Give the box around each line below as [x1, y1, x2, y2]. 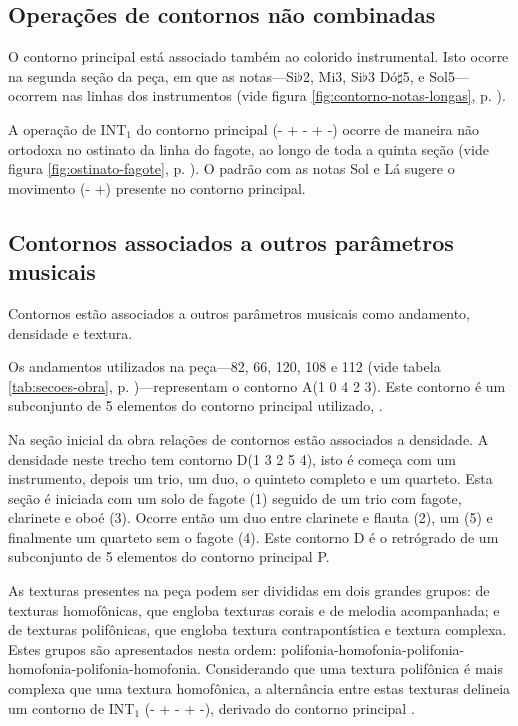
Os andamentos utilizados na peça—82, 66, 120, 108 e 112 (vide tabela [8, 356, 441, 377]
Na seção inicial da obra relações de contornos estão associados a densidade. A [8, 428, 489, 449]
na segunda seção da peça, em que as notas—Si [8, 65, 298, 86]
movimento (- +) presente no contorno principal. [8, 177, 306, 198]
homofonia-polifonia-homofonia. [8, 658, 201, 679]
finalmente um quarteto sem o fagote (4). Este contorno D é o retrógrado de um [8, 526, 499, 547]
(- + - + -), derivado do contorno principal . [144, 697, 415, 718]
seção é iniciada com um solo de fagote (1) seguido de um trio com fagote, [8, 487, 462, 508]
